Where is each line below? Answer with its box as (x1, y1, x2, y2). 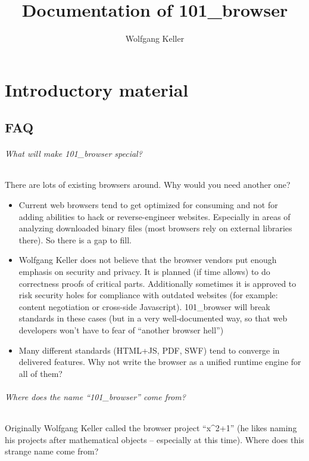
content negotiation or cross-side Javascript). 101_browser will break (18, 300, 270, 313)
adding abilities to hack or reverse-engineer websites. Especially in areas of (18, 210, 291, 222)
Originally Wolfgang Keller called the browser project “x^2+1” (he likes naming (5, 422, 297, 434)
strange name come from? (5, 445, 99, 457)
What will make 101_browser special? (5, 147, 142, 160)
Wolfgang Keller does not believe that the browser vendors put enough (18, 253, 277, 266)
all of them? (18, 367, 63, 379)
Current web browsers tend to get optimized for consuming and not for (18, 199, 278, 211)
